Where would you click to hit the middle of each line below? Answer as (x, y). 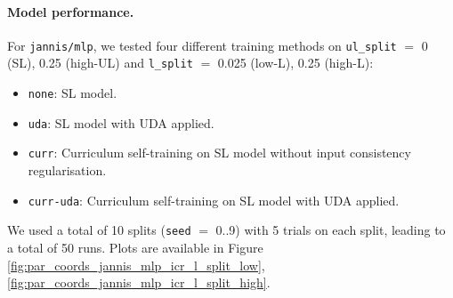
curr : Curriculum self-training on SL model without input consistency (219, 153)
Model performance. (71, 11)
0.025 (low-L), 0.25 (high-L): (295, 63)
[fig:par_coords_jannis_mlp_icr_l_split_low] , (136, 265)
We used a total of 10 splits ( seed (99, 230)
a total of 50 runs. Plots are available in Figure (135, 247)
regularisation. (67, 170)
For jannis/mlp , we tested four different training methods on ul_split (202, 45)
